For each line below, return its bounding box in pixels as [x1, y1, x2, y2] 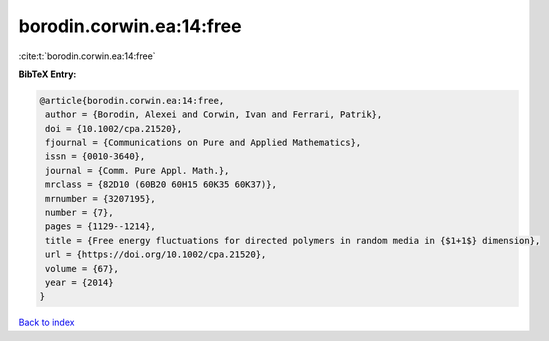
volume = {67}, [45, 263, 120, 274]
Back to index [18, 316, 75, 329]
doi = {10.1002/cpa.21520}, [45, 123, 183, 134]
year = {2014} [45, 277, 114, 288]
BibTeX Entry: [18, 68, 77, 80]
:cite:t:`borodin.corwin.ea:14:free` [18, 50, 156, 62]
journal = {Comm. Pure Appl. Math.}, [45, 165, 230, 176]
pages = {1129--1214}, [45, 221, 157, 232]
